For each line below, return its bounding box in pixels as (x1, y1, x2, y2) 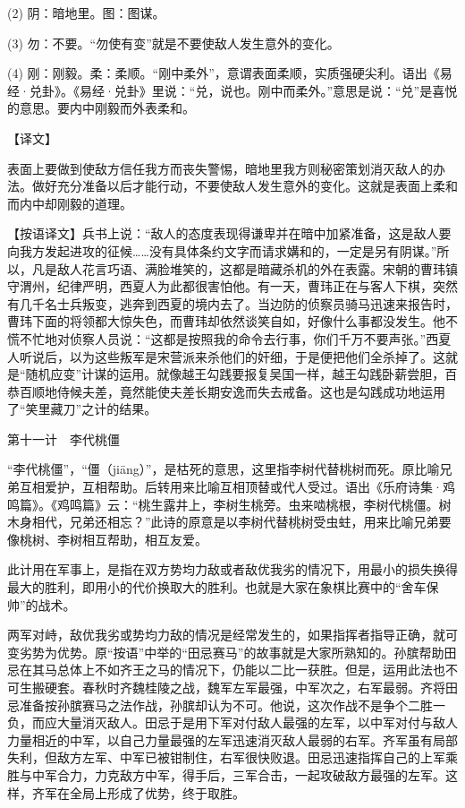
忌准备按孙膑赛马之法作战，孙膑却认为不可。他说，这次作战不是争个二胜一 (7, 695, 445, 714)
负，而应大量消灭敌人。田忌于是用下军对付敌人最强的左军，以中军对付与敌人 (7, 713, 458, 732)
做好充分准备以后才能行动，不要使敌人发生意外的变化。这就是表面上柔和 (31, 176, 458, 195)
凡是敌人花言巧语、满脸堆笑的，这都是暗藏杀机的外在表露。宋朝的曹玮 (31, 259, 445, 278)
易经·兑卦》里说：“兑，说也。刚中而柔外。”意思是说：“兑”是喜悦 (79, 81, 458, 99)
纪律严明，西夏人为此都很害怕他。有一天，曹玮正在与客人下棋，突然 (56, 277, 458, 296)
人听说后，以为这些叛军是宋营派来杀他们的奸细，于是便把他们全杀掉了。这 (7, 347, 445, 365)
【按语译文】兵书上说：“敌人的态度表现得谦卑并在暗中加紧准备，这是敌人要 (7, 224, 452, 243)
